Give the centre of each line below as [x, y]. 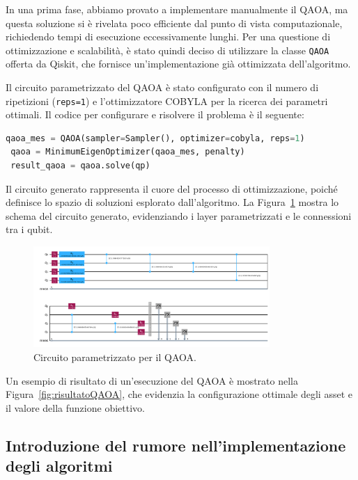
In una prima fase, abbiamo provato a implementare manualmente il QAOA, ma [177, 9]
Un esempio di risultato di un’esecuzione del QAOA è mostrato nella [152, 380]
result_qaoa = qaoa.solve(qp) [80, 166]
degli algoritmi [59, 466]
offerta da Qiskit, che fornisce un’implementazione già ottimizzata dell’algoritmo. [178, 64]
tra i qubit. [29, 229]
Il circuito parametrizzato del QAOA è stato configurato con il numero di [162, 87]
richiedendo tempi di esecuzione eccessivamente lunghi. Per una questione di [168, 37]
